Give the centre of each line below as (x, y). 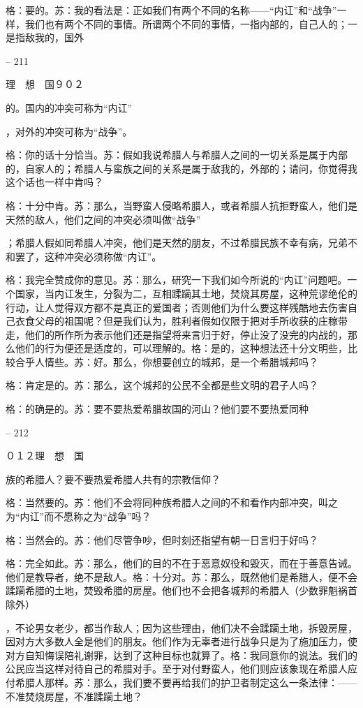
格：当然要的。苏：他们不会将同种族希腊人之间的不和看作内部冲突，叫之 (172, 502)
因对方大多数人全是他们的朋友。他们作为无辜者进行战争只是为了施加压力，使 (181, 641)
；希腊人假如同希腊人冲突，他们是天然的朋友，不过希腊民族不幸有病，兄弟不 (181, 243)
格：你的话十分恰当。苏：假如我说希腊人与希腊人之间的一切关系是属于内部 (177, 155)
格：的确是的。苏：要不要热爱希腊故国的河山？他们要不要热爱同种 (157, 409)
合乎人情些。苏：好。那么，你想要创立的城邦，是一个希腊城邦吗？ (166, 361)
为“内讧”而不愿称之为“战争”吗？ (79, 516)
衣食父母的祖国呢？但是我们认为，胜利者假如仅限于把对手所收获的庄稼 (176, 321)
